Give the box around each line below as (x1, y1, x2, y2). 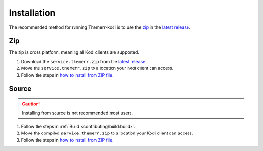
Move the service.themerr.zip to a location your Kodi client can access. (21, 66, 174, 71)
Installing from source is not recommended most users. (22, 110, 133, 116)
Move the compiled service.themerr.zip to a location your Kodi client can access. (21, 130, 193, 136)
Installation (9, 7, 56, 18)
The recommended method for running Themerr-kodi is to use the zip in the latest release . (9, 24, 190, 30)
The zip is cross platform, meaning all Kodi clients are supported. (9, 50, 140, 55)
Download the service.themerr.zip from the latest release (21, 58, 146, 64)
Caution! (22, 101, 40, 107)
